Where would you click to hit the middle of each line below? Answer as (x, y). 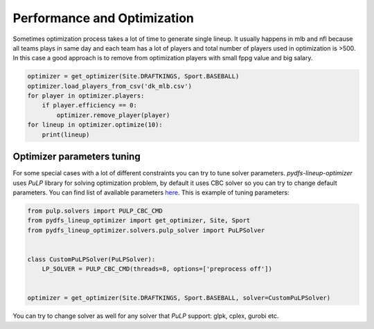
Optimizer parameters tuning (77, 157)
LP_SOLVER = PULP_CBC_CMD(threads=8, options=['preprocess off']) (157, 269)
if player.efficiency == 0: (90, 105)
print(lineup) (66, 134)
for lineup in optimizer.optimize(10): (95, 125)
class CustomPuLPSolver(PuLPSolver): (91, 259)
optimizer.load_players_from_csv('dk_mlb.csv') (109, 86)
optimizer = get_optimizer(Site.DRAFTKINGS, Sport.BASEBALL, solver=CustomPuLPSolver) (179, 298)
